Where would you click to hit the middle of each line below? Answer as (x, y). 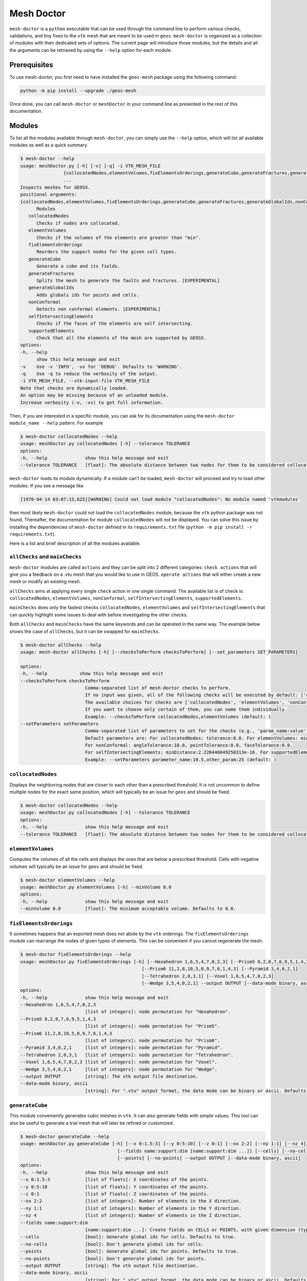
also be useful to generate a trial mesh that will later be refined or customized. (92, 1123)
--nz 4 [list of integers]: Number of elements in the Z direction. (131, 1215)
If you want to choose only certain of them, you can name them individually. (186, 709)
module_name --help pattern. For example (56, 423)
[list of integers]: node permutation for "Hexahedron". (158, 1012)
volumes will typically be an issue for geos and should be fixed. (76, 866)
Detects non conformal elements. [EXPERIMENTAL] (98, 309)
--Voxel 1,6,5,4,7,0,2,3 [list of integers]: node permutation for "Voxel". (119, 1062)
